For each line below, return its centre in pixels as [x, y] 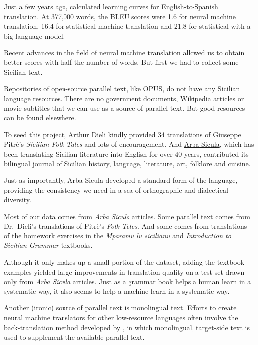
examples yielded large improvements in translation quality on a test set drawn [124, 271]
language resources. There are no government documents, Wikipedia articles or [124, 98]
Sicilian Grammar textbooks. [48, 245]
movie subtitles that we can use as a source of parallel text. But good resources [125, 108]
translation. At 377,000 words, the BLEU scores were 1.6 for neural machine [120, 16]
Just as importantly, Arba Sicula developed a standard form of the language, [121, 180]
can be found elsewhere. [40, 117]
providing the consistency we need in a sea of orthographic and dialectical [116, 190]
